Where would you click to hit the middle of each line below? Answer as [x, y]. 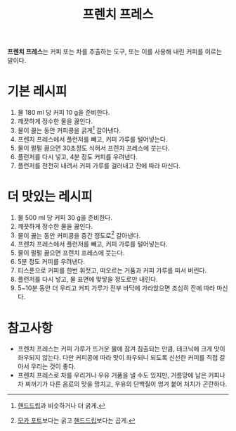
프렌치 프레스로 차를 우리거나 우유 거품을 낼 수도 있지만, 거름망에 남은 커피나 [122, 375]
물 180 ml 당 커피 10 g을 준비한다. [64, 113]
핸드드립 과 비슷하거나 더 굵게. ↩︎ [61, 406]
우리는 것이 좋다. [53, 366]
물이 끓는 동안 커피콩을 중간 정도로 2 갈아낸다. [79, 235]
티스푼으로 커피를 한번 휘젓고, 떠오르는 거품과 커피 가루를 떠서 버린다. [112, 270]
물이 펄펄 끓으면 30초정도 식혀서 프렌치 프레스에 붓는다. [93, 148]
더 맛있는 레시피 [50, 196]
